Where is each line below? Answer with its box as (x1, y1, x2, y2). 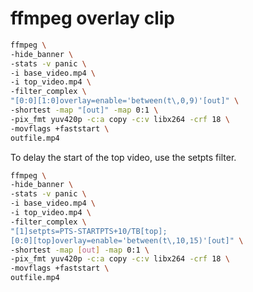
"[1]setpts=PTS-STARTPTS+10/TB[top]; (10, 226, 168, 236)
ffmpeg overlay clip (10, 7, 175, 30)
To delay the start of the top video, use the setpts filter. (10, 151, 237, 163)
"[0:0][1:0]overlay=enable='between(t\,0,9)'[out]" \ (10, 96, 240, 106)
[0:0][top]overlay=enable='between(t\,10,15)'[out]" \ (10, 235, 244, 246)
